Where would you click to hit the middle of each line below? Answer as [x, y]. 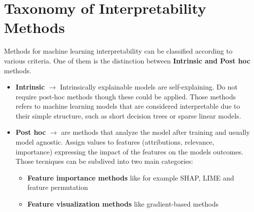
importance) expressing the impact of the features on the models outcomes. [129, 151]
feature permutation [58, 187]
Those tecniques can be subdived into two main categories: [104, 161]
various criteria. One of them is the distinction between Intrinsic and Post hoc [127, 60]
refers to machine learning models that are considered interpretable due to [128, 106]
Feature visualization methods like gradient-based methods [123, 204]
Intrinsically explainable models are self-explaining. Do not [149, 87]
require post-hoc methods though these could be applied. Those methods [126, 96]
